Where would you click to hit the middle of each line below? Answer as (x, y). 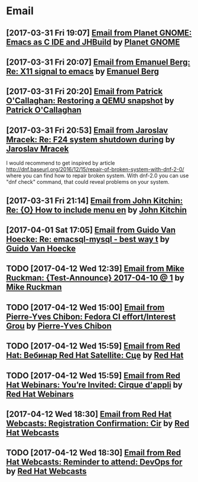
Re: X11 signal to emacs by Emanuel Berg (83, 71)
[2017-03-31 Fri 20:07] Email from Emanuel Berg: (98, 62)
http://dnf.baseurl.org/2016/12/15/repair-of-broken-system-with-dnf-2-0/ (95, 170)
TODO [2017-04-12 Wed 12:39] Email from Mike (95, 269)
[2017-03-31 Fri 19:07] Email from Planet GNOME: (99, 33)
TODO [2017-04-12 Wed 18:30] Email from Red (94, 453)
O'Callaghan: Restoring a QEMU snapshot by (90, 101)
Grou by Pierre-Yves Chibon (59, 326)
